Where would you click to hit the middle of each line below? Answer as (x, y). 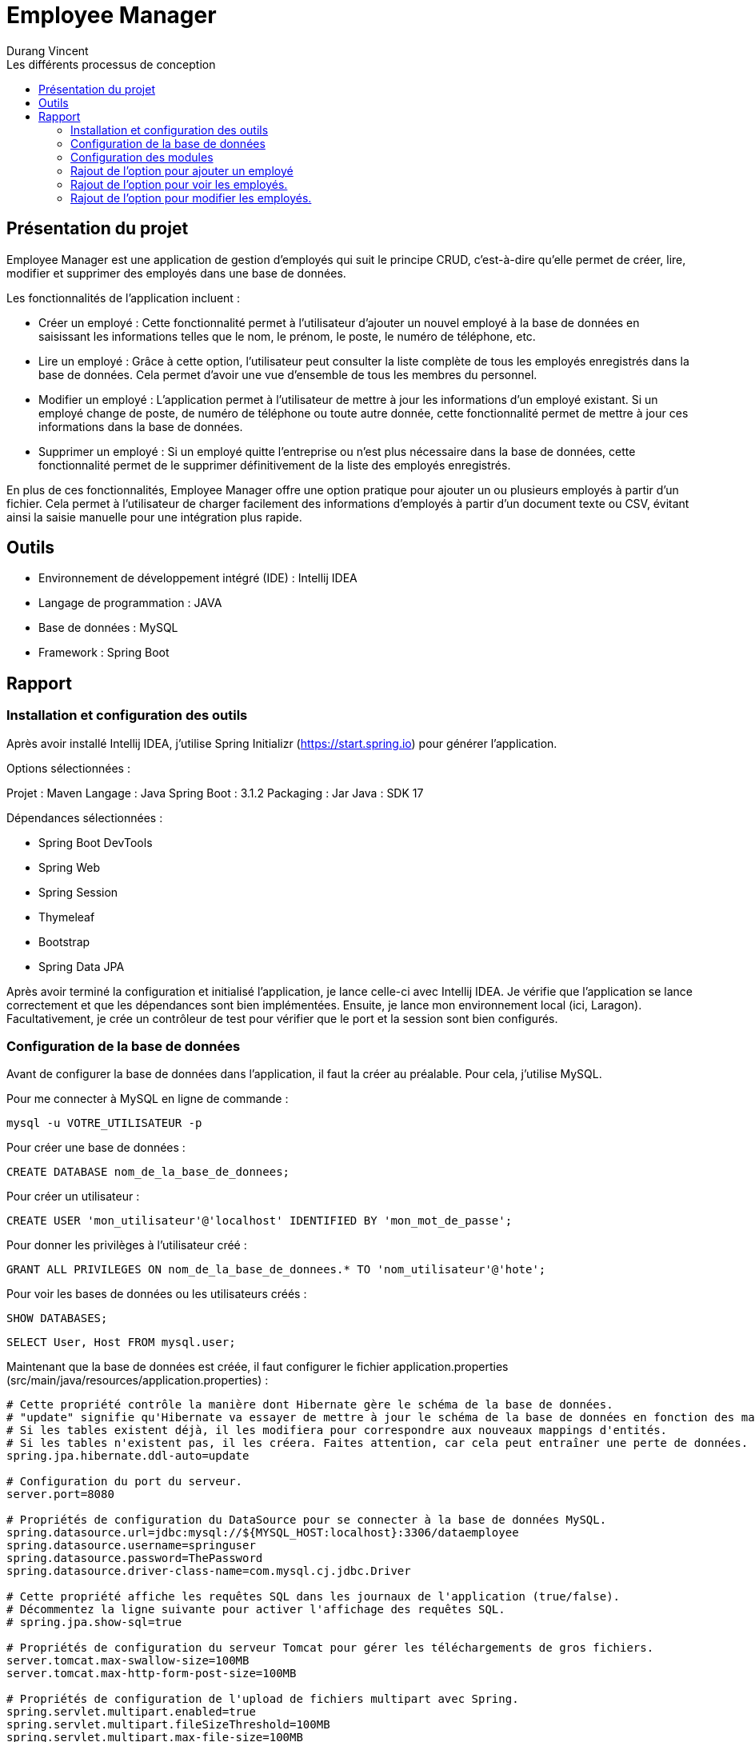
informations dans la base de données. (141, 426)
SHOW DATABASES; (57, 1318)
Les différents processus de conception (111, 64)
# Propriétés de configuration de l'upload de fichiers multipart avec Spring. (263, 1699)
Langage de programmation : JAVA (130, 603)
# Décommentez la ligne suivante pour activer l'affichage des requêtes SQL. (256, 1610)
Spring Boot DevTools (96, 842)
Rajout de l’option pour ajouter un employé (182, 170)
